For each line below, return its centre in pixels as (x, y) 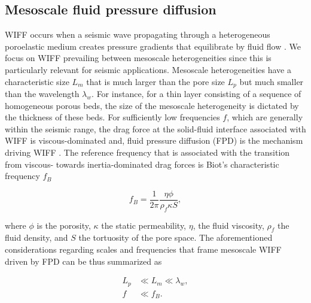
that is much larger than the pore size (155, 81)
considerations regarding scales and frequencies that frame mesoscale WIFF (143, 249)
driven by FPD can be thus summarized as (83, 261)
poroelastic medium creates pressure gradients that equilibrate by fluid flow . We (153, 46)
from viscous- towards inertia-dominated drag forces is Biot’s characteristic (142, 164)
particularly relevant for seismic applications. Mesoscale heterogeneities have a (148, 69)
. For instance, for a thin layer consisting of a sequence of (196, 94)
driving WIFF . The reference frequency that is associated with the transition (147, 152)
